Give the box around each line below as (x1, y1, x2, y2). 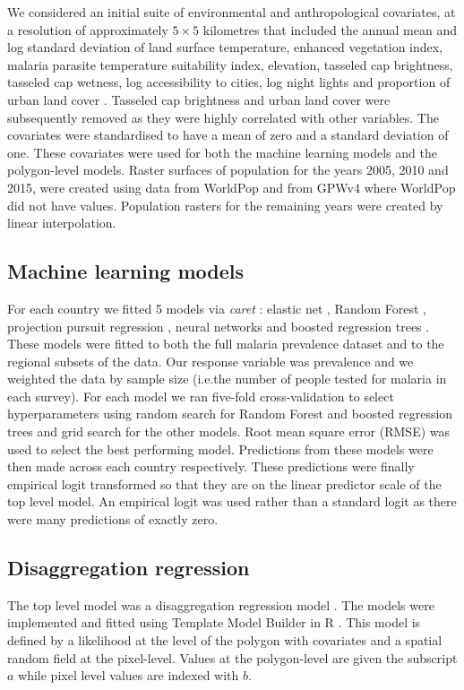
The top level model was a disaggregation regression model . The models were (7, 595, 434, 614)
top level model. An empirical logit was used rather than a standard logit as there (7, 492, 457, 511)
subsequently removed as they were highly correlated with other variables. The (7, 108, 439, 126)
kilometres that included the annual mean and (202, 20, 457, 39)
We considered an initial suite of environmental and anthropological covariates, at (7, 3, 456, 21)
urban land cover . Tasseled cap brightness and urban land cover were (7, 90, 391, 108)
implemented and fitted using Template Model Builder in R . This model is (7, 613, 421, 632)
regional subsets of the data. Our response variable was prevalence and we (7, 351, 414, 370)
